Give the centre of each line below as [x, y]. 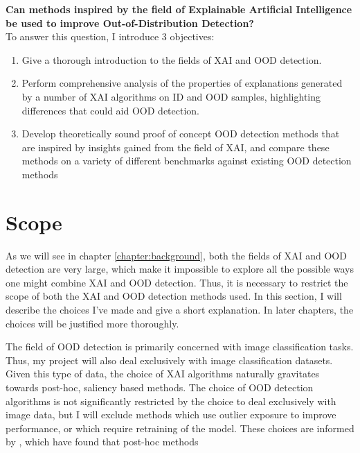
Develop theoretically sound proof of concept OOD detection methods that [181, 134]
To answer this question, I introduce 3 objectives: [110, 36]
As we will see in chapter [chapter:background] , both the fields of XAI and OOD [176, 255]
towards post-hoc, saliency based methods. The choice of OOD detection [160, 387]
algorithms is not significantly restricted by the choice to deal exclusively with [171, 401]
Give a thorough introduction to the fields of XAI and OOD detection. [172, 59]
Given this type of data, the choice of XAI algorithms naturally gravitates [163, 374]
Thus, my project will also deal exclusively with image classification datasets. [169, 360]
